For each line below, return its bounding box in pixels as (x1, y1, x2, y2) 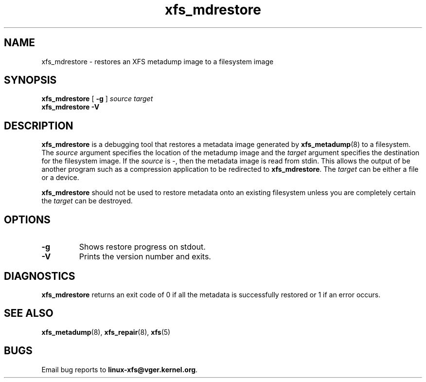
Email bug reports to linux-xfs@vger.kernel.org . (41, 365, 198, 374)
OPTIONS (4, 213, 51, 226)
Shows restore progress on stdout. (79, 242, 206, 252)
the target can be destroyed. (41, 197, 133, 205)
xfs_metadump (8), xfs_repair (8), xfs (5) (41, 327, 171, 336)
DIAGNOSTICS (4, 270, 75, 282)
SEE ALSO (4, 307, 53, 320)
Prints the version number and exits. (79, 252, 211, 262)
